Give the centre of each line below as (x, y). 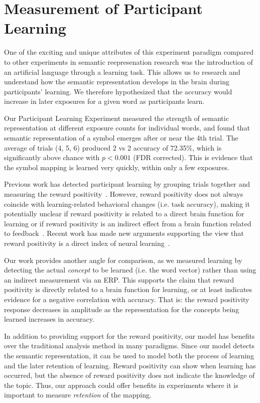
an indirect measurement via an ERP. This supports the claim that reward (119, 279)
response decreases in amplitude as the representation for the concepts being (122, 309)
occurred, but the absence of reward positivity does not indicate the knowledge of (129, 375)
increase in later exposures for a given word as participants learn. (104, 101)
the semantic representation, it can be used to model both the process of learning (129, 355)
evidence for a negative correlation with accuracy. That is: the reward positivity (127, 299)
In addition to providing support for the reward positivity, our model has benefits (129, 335)
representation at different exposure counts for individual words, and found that (127, 128)
